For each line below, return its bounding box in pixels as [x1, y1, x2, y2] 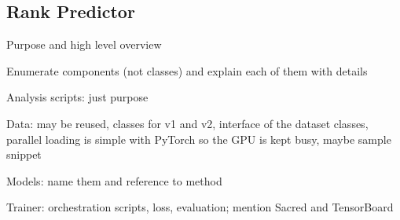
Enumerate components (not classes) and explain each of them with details [6, 62, 368, 79]
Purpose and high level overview [6, 36, 162, 53]
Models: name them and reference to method [6, 172, 222, 189]
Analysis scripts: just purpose [6, 89, 149, 105]
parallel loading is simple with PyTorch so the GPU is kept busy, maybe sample [6, 130, 391, 147]
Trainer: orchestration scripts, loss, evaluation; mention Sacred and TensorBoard [6, 199, 394, 215]
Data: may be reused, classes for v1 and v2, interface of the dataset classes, [6, 115, 369, 131]
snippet [6, 146, 42, 163]
